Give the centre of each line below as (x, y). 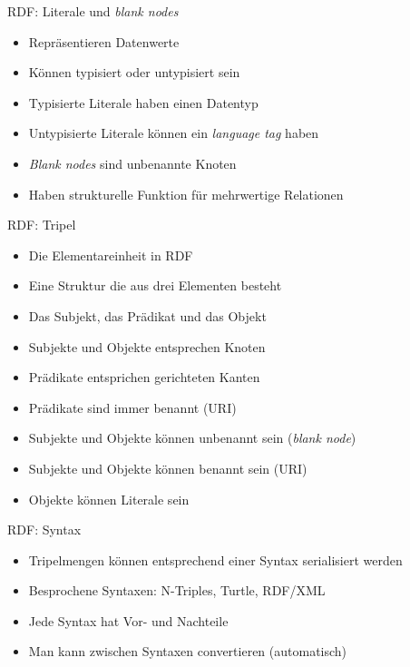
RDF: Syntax (44, 530)
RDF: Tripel (42, 225)
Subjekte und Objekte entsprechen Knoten (147, 346)
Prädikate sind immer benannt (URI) (132, 407)
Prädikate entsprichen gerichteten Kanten (144, 377)
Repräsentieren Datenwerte (104, 41)
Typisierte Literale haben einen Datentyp (143, 102)
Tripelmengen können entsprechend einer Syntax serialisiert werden (215, 559)
